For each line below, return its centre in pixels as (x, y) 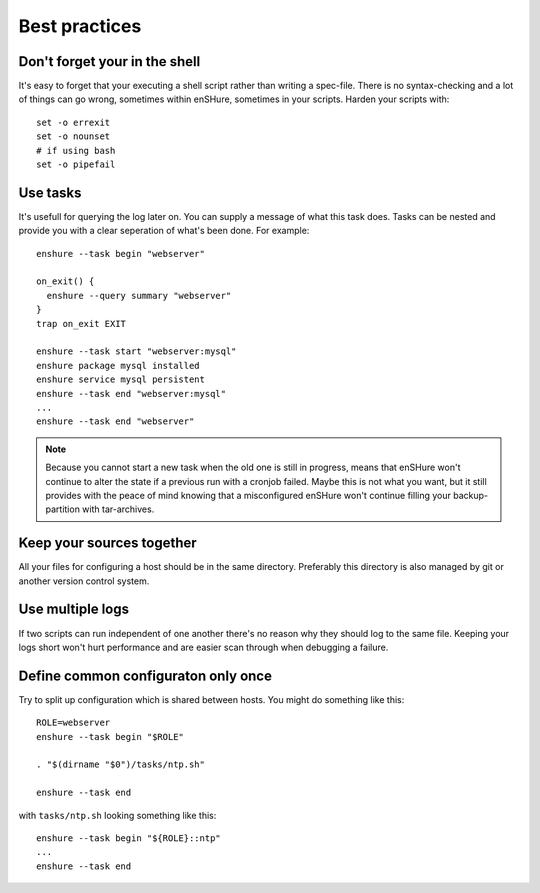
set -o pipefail (76, 164)
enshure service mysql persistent (120, 379)
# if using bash (76, 150)
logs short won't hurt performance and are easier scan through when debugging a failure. (203, 647)
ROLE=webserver (73, 723)
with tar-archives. (118, 509)
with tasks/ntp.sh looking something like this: (117, 815)
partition (62, 509)
